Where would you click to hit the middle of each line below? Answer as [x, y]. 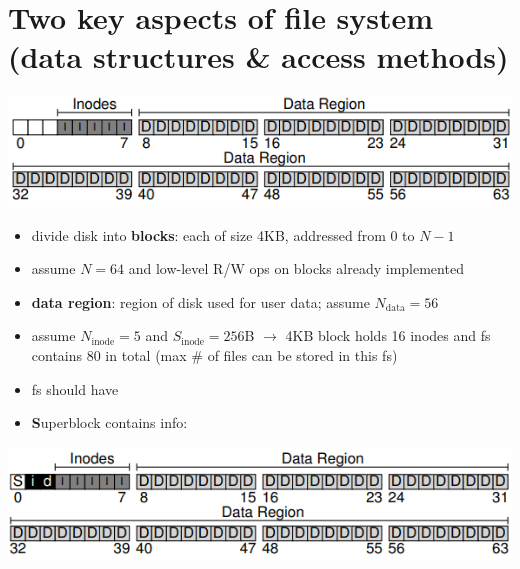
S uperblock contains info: [109, 422]
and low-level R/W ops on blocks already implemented [296, 268]
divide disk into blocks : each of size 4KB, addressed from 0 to [223, 234]
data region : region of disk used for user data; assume [200, 301]
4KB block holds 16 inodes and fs [388, 335]
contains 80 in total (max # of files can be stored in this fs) [214, 354]
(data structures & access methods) [258, 56]
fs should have [75, 388]
